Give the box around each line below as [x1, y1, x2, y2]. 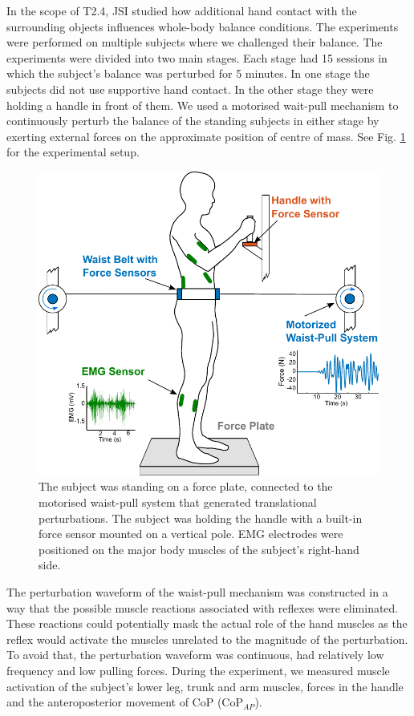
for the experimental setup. [6, 144, 140, 160]
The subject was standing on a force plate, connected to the [39, 478, 333, 495]
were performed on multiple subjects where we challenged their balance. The [6, 34, 383, 51]
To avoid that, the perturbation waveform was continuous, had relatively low [6, 646, 384, 663]
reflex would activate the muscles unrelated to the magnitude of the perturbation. [6, 630, 408, 647]
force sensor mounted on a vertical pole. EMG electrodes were [39, 525, 343, 542]
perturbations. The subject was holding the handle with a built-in [39, 509, 363, 526]
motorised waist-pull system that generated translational [39, 494, 317, 511]
